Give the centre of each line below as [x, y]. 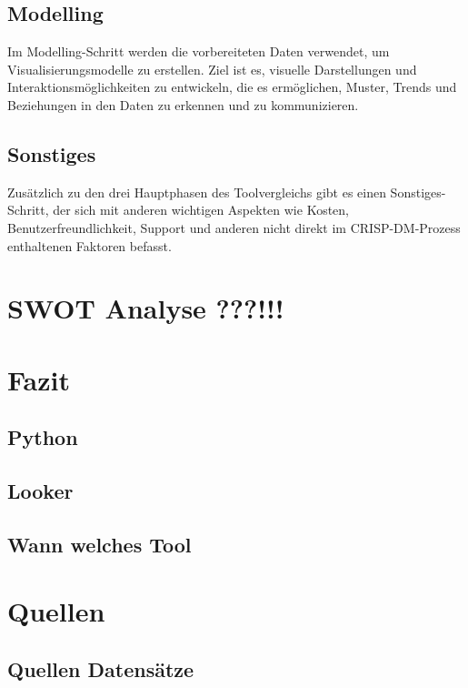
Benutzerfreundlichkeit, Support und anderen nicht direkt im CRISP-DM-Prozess [234, 227]
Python [43, 437]
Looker [40, 491]
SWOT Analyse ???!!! [146, 308]
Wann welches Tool [100, 544]
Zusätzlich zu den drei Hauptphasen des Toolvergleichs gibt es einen [197, 192]
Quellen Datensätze [101, 669]
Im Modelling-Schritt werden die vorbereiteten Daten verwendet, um [199, 51]
